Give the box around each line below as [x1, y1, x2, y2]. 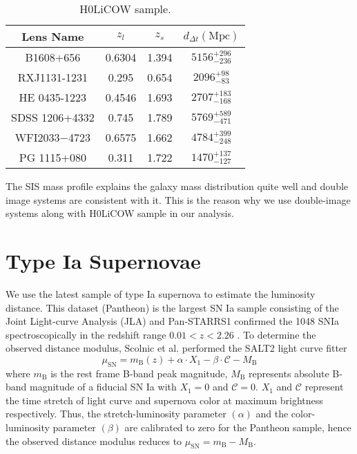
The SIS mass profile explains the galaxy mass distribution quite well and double [6, 179, 349, 193]
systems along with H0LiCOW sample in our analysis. [6, 206, 234, 220]
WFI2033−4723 [15, 129, 90, 145]
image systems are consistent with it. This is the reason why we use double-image [6, 192, 351, 207]
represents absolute [249, 366, 329, 380]
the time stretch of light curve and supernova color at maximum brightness [6, 392, 323, 407]
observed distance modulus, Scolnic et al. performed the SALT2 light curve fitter [6, 341, 347, 355]
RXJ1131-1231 [17, 69, 88, 85]
